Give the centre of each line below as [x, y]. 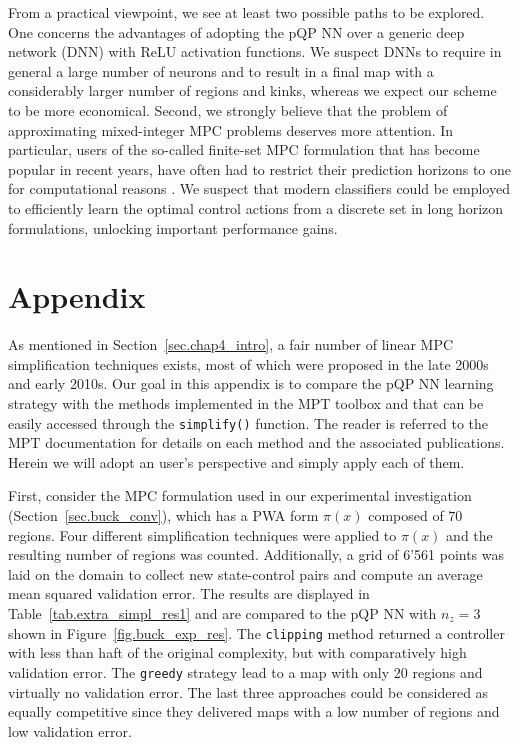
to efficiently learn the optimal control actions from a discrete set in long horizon [256, 207]
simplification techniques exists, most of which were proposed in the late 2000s [248, 363]
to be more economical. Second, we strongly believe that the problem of [228, 109]
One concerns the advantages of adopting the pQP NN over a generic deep [236, 31]
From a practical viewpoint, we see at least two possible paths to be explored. [246, 12]
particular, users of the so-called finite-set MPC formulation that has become [244, 149]
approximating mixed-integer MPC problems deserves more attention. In [231, 129]
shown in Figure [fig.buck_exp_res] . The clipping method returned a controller [256, 632]
